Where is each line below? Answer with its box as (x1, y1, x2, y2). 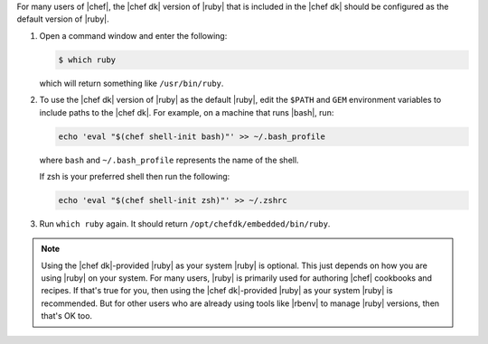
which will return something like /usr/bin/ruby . (39, 78, 224, 88)
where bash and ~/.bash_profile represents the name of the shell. (39, 154, 299, 165)
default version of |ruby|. (16, 14, 110, 24)
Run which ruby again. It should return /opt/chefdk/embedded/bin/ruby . (39, 218, 331, 229)
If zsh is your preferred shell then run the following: (39, 171, 230, 181)
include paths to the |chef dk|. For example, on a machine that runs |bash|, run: (39, 107, 334, 117)
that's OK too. (41, 311, 93, 321)
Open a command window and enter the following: (39, 30, 228, 41)
